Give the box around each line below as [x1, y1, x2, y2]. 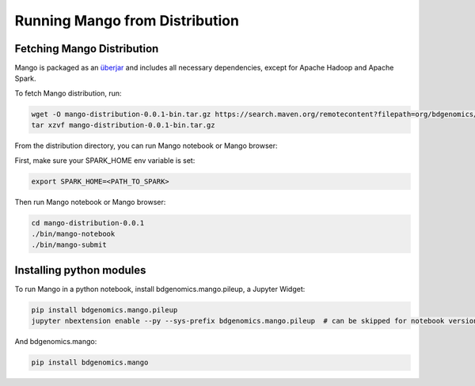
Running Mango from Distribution [14, 12, 239, 29]
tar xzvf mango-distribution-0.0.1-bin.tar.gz [31, 121, 215, 130]
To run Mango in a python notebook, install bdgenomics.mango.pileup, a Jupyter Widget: [14, 284, 306, 293]
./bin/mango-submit [31, 240, 107, 249]
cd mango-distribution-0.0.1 [31, 218, 145, 227]
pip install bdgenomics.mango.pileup [31, 305, 178, 314]
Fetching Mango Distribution [14, 42, 159, 55]
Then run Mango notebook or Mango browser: [14, 197, 166, 206]
